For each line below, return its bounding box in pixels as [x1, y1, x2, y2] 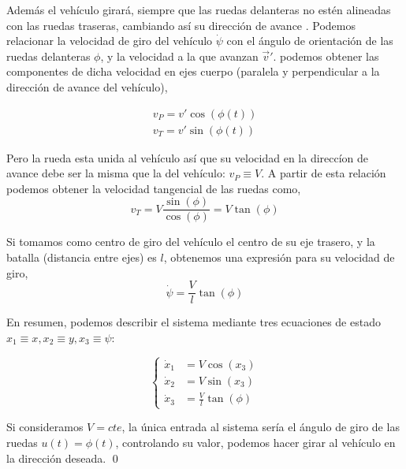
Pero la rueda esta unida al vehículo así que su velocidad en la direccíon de [6, 149, 369, 166]
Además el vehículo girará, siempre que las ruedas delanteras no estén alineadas [6, 2, 391, 17]
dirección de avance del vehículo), [6, 78, 168, 95]
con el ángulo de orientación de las [226, 32, 393, 49]
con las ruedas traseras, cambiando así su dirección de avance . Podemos [6, 17, 356, 33]
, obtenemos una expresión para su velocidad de [163, 249, 395, 266]
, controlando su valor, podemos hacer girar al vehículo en [115, 434, 396, 451]
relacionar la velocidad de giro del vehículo [6, 32, 213, 49]
